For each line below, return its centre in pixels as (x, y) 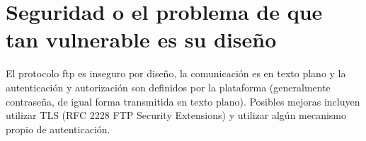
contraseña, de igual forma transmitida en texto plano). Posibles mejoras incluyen (183, 101)
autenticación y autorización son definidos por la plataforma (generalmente (168, 87)
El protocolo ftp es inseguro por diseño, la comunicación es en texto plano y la (176, 73)
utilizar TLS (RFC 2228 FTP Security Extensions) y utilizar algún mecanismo (176, 115)
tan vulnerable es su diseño (141, 39)
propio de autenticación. (58, 129)
